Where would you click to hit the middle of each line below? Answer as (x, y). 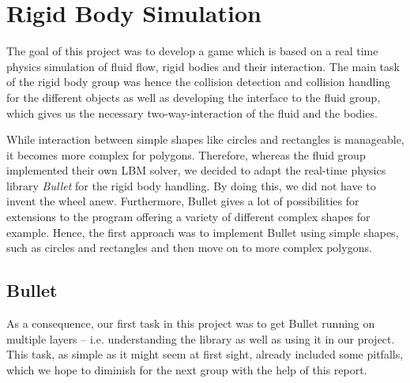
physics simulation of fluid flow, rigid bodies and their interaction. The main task (203, 66)
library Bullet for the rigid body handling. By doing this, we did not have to (191, 185)
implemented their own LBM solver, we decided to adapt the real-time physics (196, 170)
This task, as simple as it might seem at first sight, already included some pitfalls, (205, 354)
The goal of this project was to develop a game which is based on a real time (192, 51)
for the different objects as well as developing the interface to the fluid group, (194, 97)
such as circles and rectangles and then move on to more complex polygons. (189, 248)
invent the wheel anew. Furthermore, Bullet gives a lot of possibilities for (183, 201)
